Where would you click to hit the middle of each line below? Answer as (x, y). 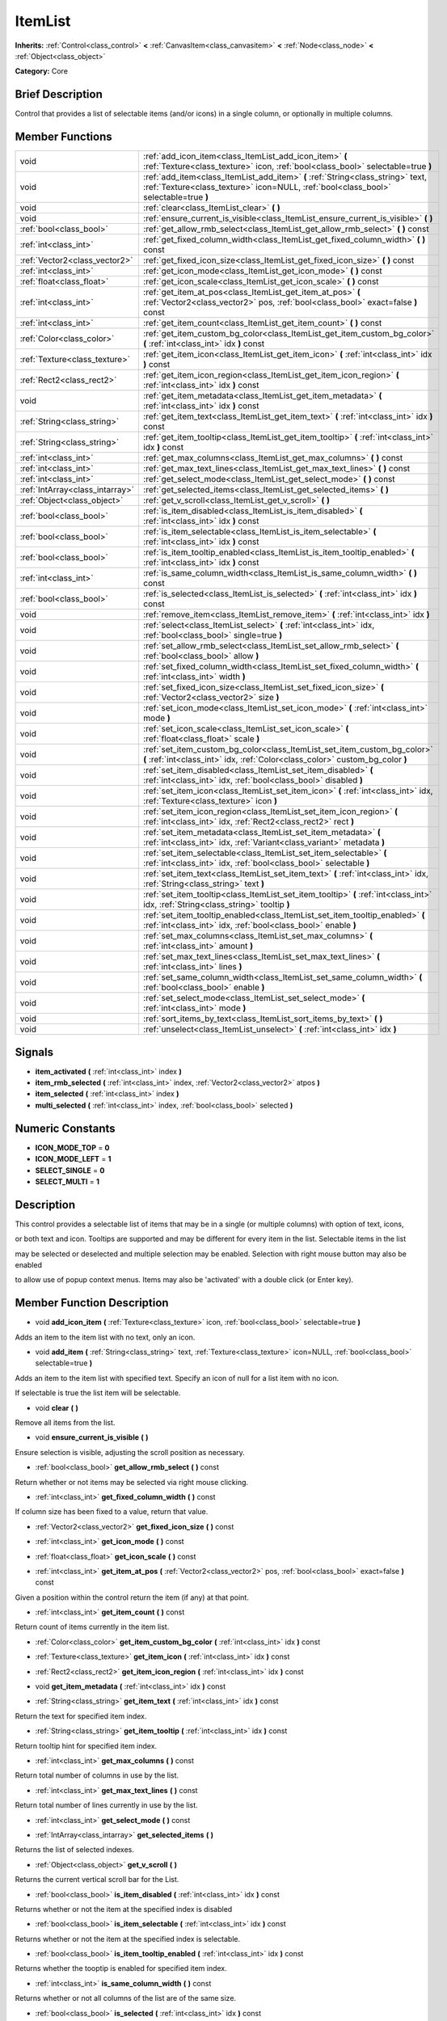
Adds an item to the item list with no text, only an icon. (105, 1337)
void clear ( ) (57, 1407)
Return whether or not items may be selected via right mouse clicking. (132, 1482)
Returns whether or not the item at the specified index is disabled (124, 1909)
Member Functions (63, 137)
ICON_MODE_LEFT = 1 (73, 1159)
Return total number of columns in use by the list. (97, 1775)
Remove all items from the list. (65, 1423)
